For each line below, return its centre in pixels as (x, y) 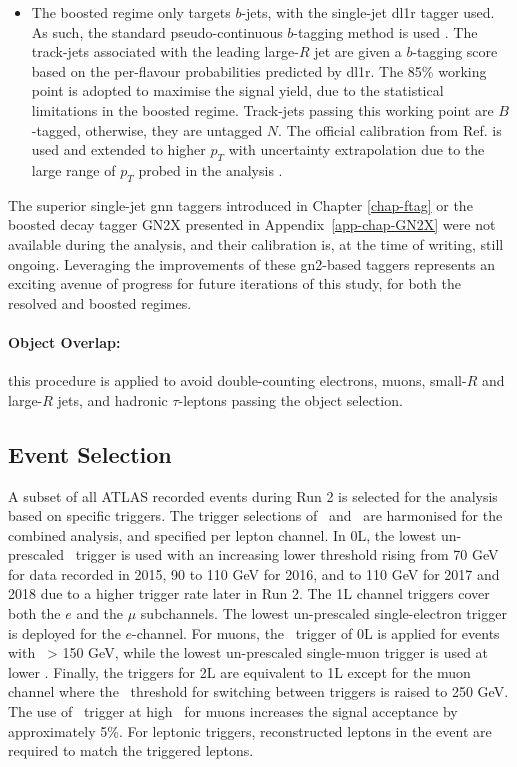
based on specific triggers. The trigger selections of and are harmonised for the (255, 515)
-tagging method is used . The (385, 31)
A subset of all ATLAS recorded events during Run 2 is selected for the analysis (253, 495)
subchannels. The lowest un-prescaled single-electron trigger (323, 613)
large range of (73, 169)
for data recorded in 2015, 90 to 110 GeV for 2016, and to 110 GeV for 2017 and (254, 573)
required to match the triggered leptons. (131, 750)
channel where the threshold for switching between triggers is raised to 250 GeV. (258, 691)
